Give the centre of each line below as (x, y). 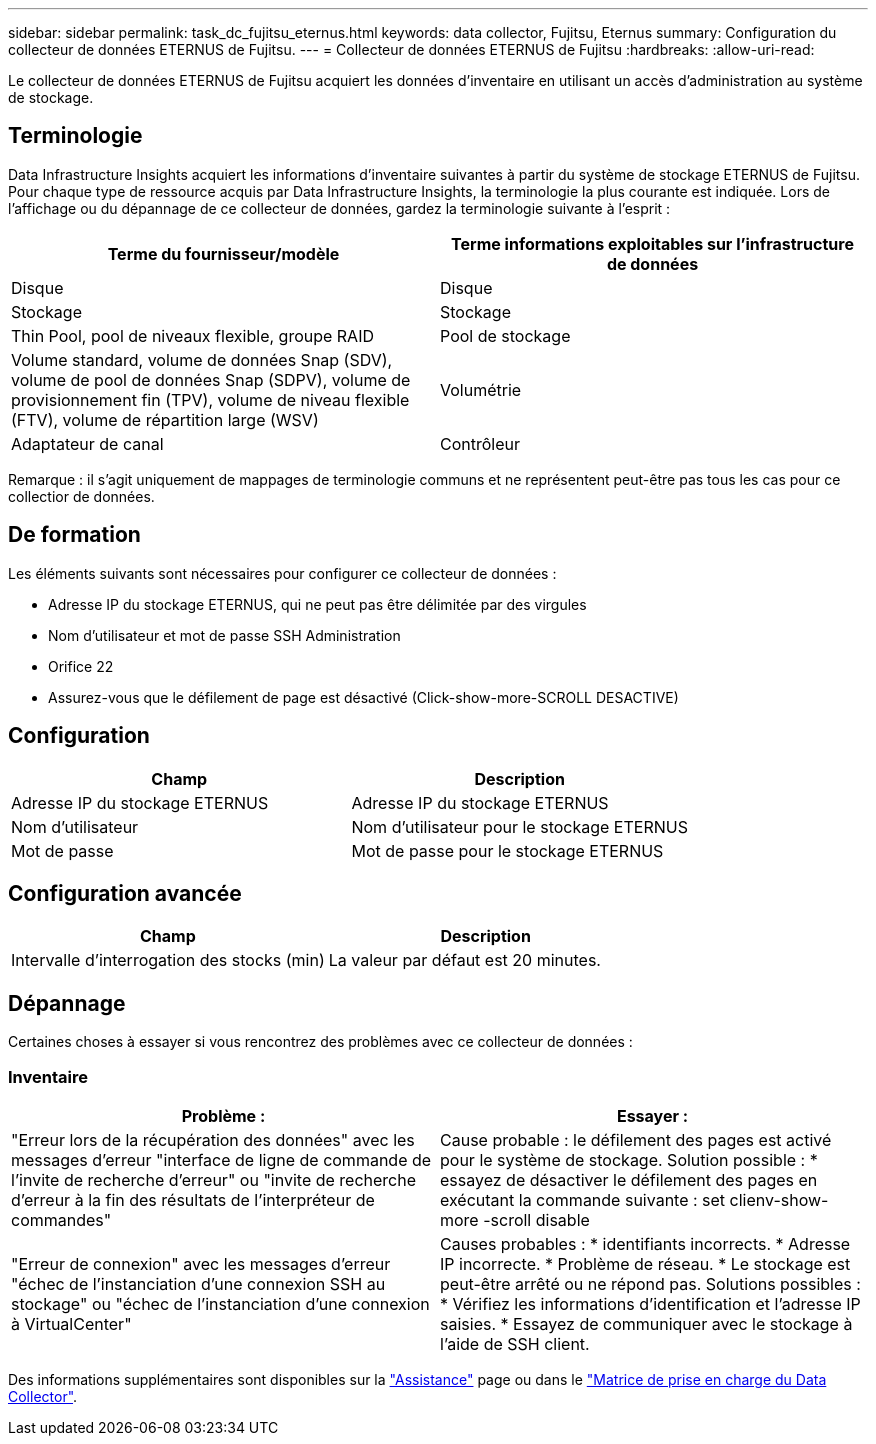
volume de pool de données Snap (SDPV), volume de (211, 379)
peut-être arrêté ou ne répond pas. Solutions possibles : (650, 1283)
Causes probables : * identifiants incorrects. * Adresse (645, 1243)
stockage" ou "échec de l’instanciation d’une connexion (220, 1303)
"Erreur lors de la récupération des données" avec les (213, 1139)
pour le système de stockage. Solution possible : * (629, 1159)
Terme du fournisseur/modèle (223, 253)
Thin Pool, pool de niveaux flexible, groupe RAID (192, 335)
